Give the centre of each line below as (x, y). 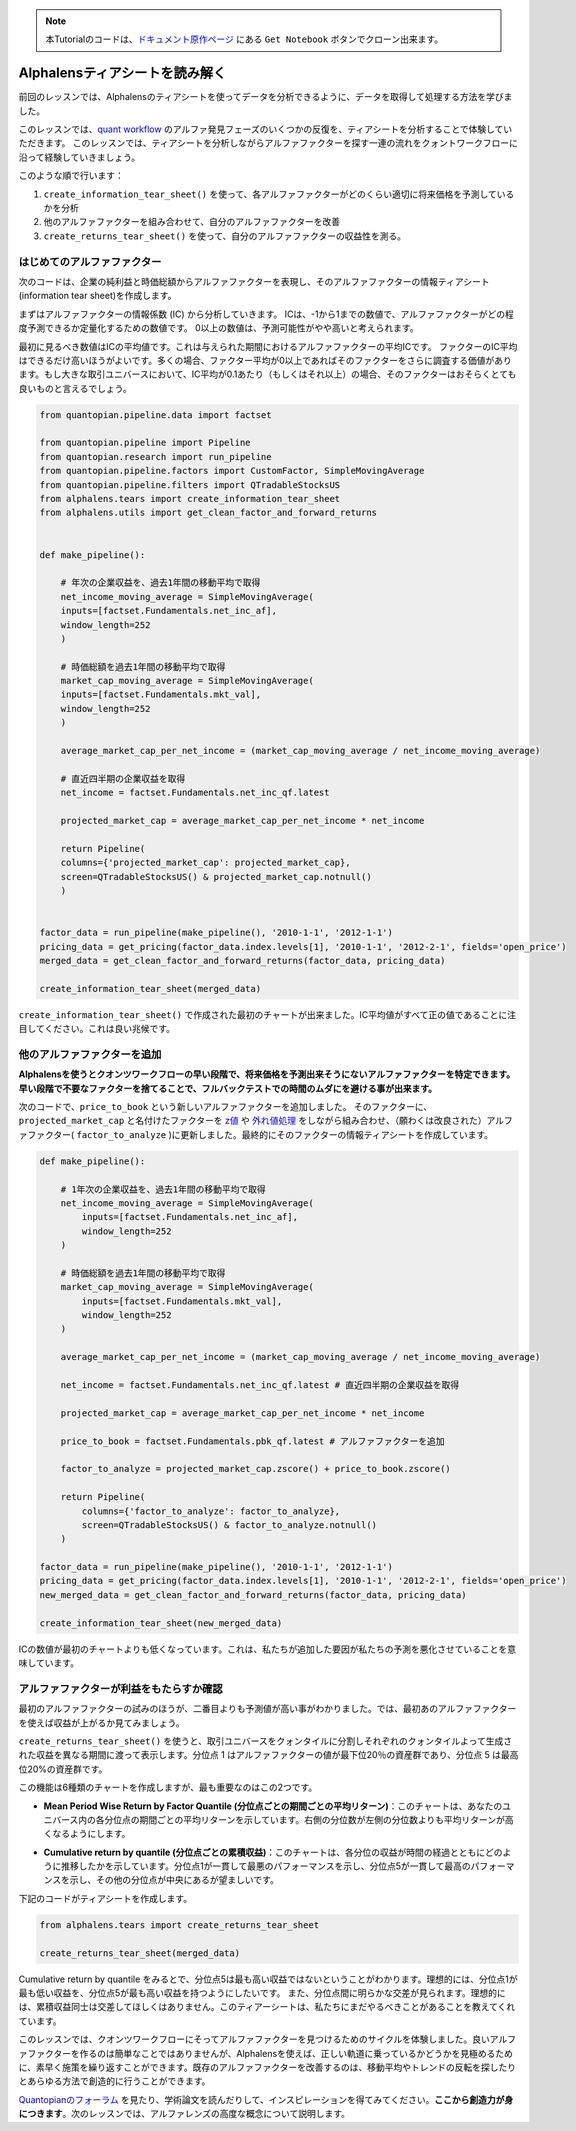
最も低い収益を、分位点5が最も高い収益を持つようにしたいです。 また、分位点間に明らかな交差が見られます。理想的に (262, 1992)
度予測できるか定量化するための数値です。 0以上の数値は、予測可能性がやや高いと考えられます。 (218, 328)
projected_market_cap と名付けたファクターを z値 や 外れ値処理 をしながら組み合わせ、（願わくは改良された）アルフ (266, 1121)
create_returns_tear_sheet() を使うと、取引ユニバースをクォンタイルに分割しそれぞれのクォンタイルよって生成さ (265, 1741)
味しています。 (49, 1663)
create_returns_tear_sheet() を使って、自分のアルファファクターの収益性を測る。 (225, 236)
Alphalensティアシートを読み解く (122, 73)
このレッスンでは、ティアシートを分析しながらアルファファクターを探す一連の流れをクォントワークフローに (295, 143)
